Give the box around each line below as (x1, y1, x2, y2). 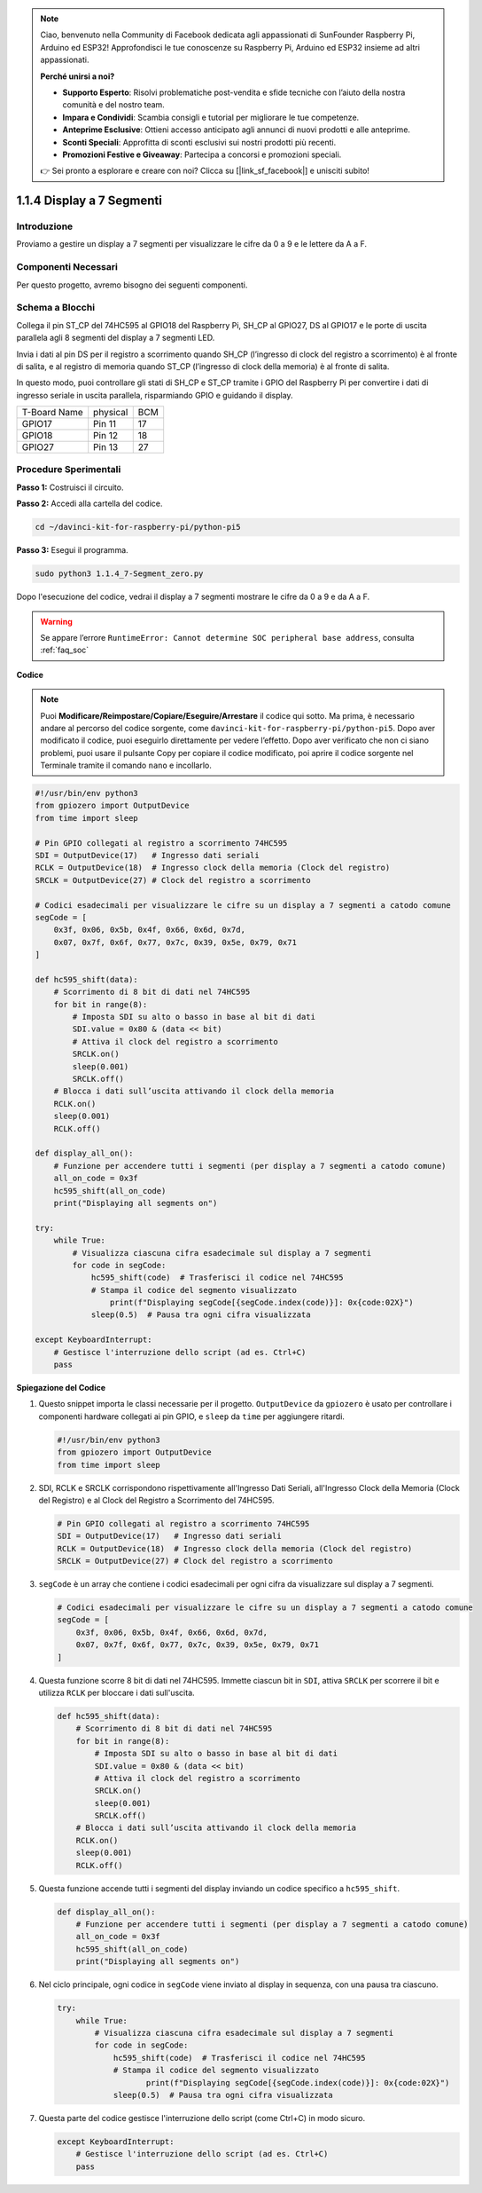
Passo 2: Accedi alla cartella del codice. (16, 498, 163, 509)
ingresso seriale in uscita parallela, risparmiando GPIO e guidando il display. (16, 390, 293, 400)
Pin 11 (93, 418, 117, 430)
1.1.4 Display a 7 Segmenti (16, 193, 163, 209)
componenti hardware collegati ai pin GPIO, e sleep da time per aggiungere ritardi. (38, 1411, 346, 1422)
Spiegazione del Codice (16, 1383, 106, 1392)
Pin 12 (93, 430, 119, 442)
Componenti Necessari (16, 261, 119, 273)
